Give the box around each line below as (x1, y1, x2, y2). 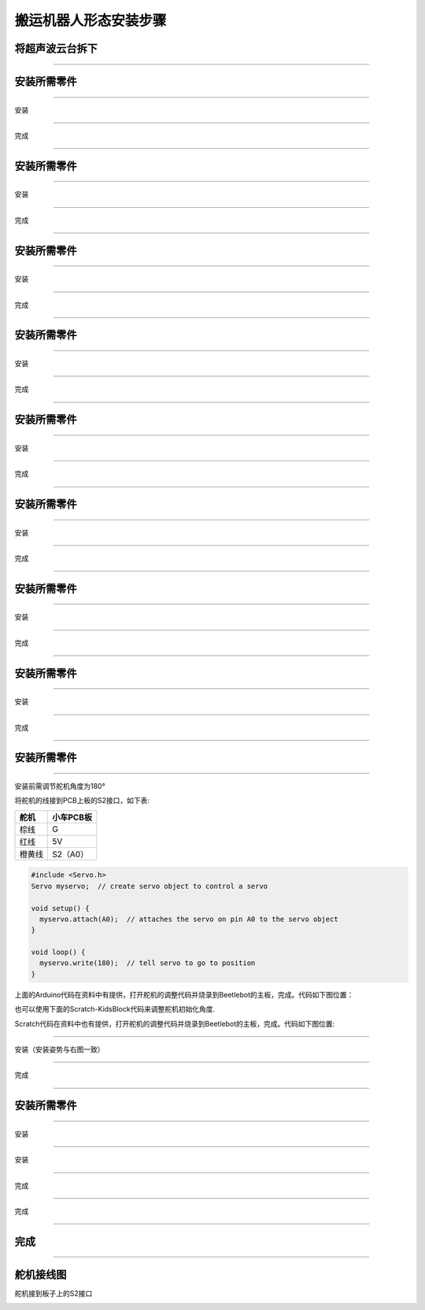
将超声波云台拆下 (14, 42, 98, 55)
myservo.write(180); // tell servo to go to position (39, 959, 256, 968)
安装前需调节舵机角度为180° (14, 781, 105, 790)
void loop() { (31, 948, 86, 957)
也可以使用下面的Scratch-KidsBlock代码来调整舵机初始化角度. (14, 1005, 216, 1014)
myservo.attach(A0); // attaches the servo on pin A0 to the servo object (39, 914, 338, 923)
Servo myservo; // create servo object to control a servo (31, 882, 268, 890)
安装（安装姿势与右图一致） (14, 1045, 105, 1054)
